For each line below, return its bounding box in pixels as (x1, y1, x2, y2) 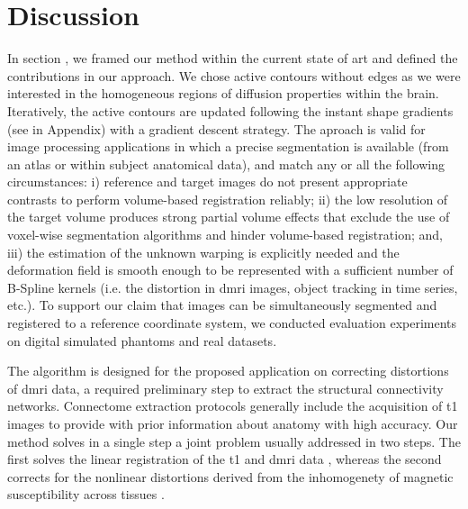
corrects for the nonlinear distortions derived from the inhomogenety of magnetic (7, 467, 454, 486)
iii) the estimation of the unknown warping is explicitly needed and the (7, 242, 400, 261)
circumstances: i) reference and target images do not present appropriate (7, 172, 408, 191)
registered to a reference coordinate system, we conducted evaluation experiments (7, 314, 457, 332)
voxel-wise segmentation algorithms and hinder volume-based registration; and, (7, 225, 443, 244)
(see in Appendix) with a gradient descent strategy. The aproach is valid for (7, 119, 426, 138)
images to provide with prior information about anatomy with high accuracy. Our (7, 414, 458, 432)
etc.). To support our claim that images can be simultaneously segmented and (7, 295, 437, 314)
